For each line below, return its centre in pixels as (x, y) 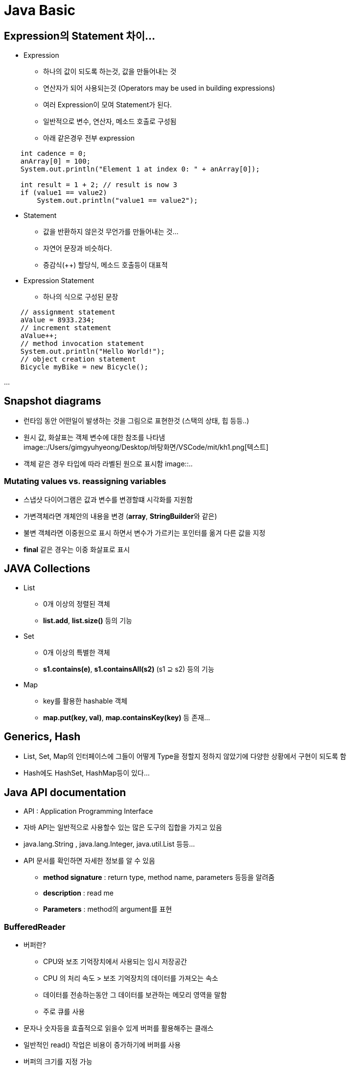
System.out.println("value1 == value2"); (117, 201)
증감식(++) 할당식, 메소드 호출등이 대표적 (105, 265)
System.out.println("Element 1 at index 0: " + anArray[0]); (140, 169)
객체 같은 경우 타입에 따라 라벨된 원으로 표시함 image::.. (108, 464)
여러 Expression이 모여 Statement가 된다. (107, 105)
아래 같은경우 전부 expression (89, 138)
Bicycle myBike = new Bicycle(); (84, 367)
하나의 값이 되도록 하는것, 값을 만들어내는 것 (110, 72)
